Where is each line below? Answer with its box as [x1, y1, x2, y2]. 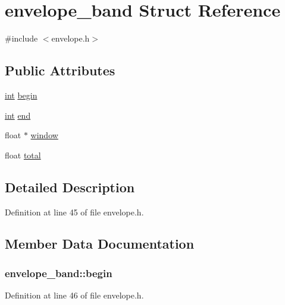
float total [5, 148, 41, 161]
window [30, 129, 58, 141]
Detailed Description [5, 177, 135, 196]
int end [5, 109, 31, 121]
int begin [5, 88, 37, 101]
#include [5, 32, 38, 45]
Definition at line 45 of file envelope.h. [5, 205, 144, 218]
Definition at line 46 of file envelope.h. [5, 289, 144, 301]
